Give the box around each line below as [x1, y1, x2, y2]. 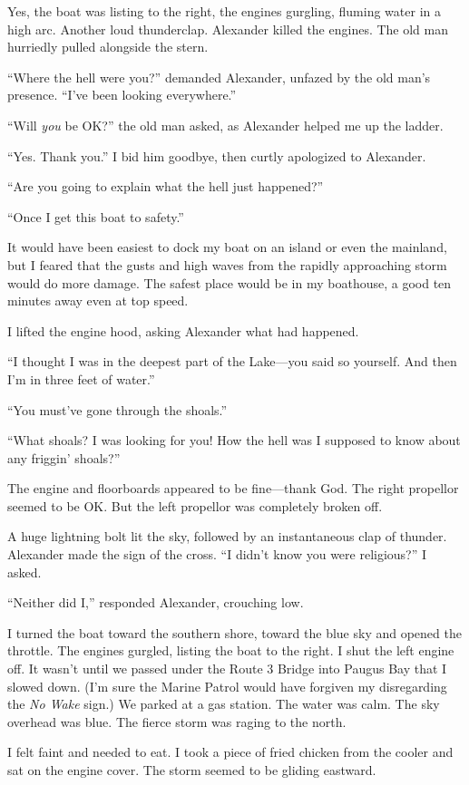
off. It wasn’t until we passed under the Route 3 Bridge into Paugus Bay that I [7, 659, 447, 678]
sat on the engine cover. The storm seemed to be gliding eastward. [7, 761, 376, 779]
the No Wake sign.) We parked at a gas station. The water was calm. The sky [7, 694, 440, 713]
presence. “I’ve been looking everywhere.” [7, 85, 237, 104]
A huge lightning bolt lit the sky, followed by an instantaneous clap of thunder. [7, 527, 447, 546]
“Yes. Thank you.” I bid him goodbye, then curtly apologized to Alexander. [7, 146, 426, 165]
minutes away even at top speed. [7, 291, 189, 310]
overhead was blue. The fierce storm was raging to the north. [7, 712, 347, 731]
